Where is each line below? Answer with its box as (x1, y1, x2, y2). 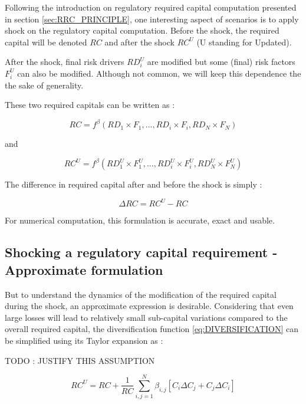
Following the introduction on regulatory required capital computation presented (5, 1, 297, 13)
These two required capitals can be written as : (5, 98, 175, 111)
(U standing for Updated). (196, 35, 292, 48)
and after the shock (104, 35, 175, 48)
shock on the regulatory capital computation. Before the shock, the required (5, 24, 279, 37)
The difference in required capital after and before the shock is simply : (5, 178, 262, 190)
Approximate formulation (5, 260, 163, 278)
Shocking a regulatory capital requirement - (5, 243, 278, 261)
